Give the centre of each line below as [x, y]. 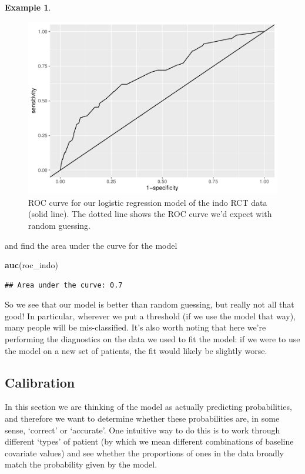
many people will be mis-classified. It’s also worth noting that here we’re [135, 327]
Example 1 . [28, 7]
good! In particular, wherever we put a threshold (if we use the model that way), [150, 316]
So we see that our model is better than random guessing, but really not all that [150, 304]
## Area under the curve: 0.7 [64, 285]
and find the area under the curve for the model [91, 245]
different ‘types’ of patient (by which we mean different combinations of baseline [149, 441]
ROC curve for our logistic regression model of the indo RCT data [148, 202]
